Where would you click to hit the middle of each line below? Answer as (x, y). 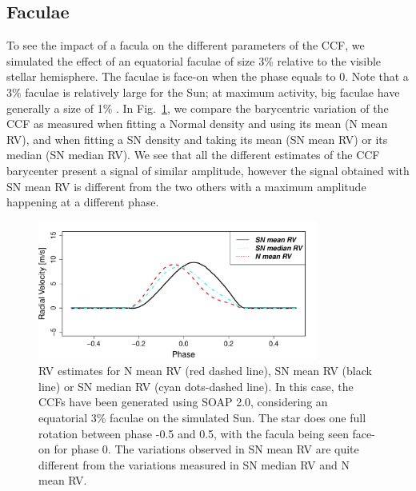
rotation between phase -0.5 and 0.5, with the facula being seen (194, 433)
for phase (76, 449)
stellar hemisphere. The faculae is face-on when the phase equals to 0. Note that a (208, 76)
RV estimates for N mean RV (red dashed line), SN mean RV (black (205, 371)
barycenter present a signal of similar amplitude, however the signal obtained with (208, 170)
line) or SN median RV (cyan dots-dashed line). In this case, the (196, 386)
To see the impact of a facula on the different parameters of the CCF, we (186, 45)
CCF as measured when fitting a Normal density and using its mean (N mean (197, 124)
